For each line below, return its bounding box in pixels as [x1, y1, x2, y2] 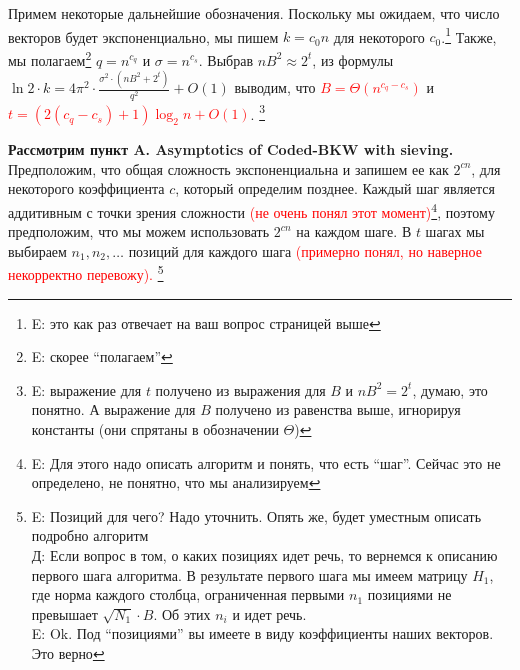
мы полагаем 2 [8, 46, 92, 70]
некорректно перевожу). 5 [8, 261, 164, 285]
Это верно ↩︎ [31, 642, 105, 663]
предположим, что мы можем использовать [8, 221, 270, 242]
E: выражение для [31, 379, 142, 400]
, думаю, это [412, 379, 488, 400]
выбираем [8, 240, 67, 261]
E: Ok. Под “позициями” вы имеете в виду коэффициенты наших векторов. [31, 623, 494, 644]
